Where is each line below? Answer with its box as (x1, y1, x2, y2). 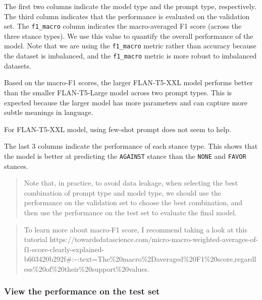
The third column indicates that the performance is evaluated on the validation (4, 11, 250, 21)
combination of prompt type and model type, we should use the (24, 187, 221, 198)
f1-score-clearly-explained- (24, 244, 104, 254)
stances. (4, 160, 28, 171)
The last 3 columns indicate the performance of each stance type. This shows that (4, 141, 258, 151)
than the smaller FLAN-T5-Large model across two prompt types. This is (4, 87, 232, 97)
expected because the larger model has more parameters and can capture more (4, 97, 247, 107)
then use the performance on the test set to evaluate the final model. (24, 207, 237, 217)
